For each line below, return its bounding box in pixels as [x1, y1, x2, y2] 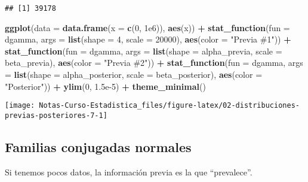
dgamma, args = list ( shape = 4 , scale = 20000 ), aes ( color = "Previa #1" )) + [5, 33, 291, 45]
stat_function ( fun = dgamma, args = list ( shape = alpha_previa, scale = [5, 44, 282, 57]
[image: [5, 101, 35, 110]
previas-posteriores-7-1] [5, 111, 107, 120]
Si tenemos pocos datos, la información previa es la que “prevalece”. [5, 165, 252, 178]
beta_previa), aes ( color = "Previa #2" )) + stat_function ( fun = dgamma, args [5, 56, 303, 69]
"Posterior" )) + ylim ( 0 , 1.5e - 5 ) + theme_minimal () [5, 80, 206, 92]
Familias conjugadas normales [5, 137, 192, 156]
